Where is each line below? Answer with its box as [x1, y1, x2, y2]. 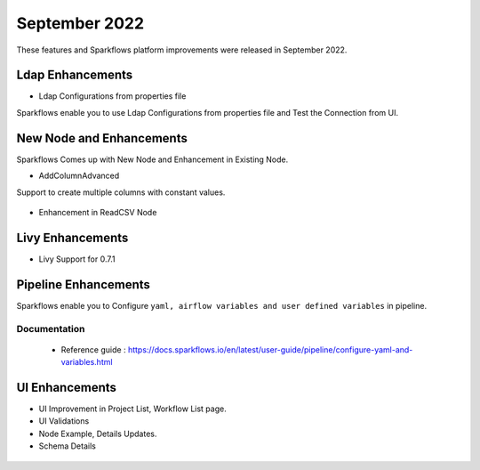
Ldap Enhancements [16, 68, 133, 83]
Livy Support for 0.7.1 [38, 254, 116, 264]
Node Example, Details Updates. [38, 428, 157, 439]
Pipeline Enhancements [16, 277, 151, 292]
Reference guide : [60, 344, 126, 355]
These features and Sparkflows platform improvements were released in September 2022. [16, 45, 348, 55]
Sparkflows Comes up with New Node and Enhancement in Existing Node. [16, 154, 289, 165]
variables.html [60, 357, 113, 368]
